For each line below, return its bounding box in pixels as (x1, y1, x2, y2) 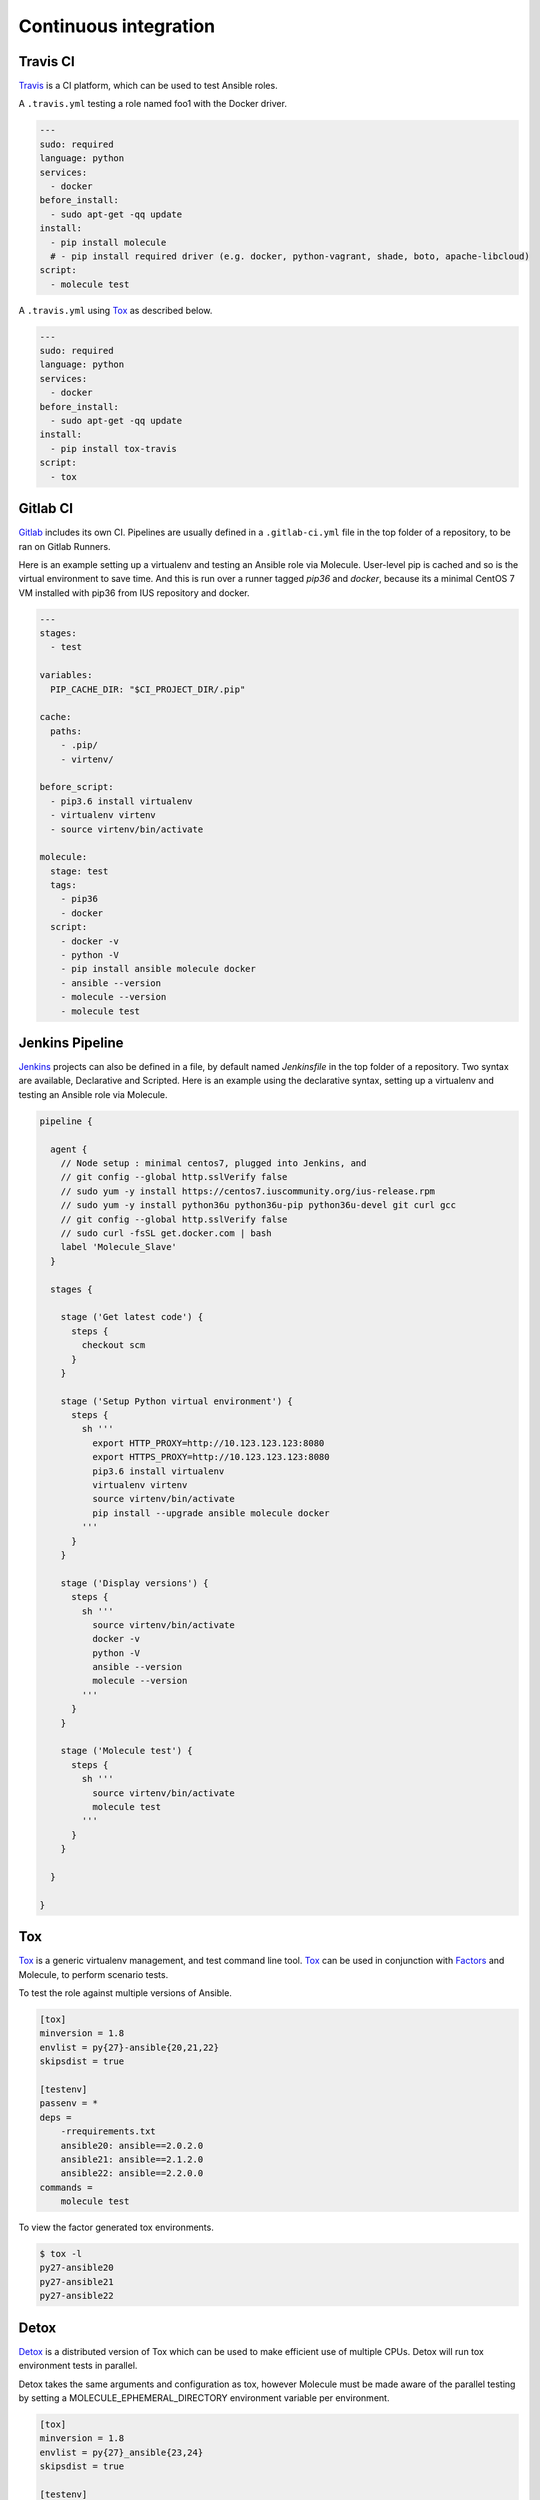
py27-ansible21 (39, 2276, 114, 2287)
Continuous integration (18, 15, 216, 37)
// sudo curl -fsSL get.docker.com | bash (60, 1227, 272, 1239)
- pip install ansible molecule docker (60, 963, 257, 975)
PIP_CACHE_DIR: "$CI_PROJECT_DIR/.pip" (50, 683, 246, 695)
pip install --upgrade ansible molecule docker (91, 1507, 330, 1519)
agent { (50, 1143, 88, 1155)
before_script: (39, 781, 114, 793)
